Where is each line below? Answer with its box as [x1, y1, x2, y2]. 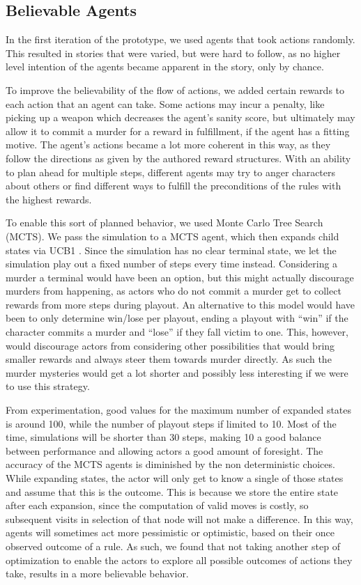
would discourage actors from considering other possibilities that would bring [6, 338, 335, 352]
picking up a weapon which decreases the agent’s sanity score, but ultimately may [6, 110, 355, 125]
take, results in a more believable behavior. [6, 566, 189, 581]
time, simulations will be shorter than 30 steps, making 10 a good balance [6, 430, 321, 444]
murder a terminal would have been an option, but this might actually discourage [6, 270, 354, 284]
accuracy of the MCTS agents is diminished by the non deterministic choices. [6, 457, 335, 471]
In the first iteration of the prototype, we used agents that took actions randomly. [6, 32, 355, 47]
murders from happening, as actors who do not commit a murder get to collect [6, 283, 341, 298]
